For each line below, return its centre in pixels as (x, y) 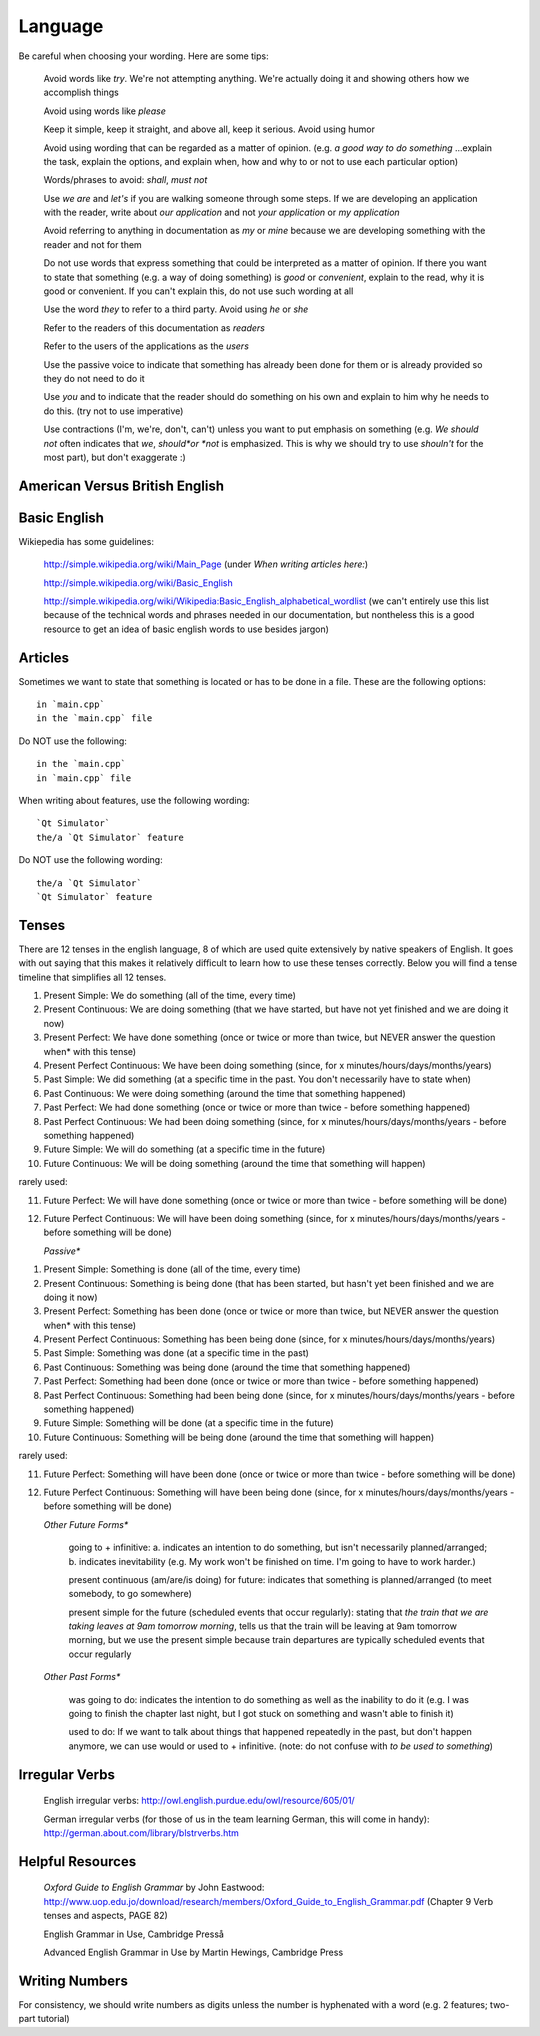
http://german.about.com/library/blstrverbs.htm (141, 1833)
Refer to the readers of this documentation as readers (154, 327)
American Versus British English (121, 485)
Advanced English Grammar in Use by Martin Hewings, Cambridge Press (193, 1952)
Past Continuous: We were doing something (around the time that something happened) (225, 1093)
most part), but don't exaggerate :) (115, 457)
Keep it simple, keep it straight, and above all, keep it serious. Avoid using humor (209, 129)
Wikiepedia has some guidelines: (86, 541)
